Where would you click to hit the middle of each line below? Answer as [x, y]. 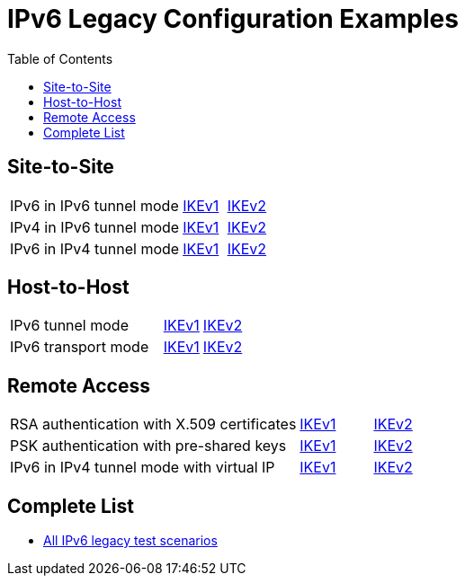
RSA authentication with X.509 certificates [153, 424]
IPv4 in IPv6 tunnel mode [95, 227]
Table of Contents [60, 58]
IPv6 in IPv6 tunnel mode [94, 205]
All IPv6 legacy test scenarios [130, 541]
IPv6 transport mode [80, 347]
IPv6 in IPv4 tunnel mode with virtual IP [143, 468]
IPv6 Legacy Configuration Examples [233, 19]
